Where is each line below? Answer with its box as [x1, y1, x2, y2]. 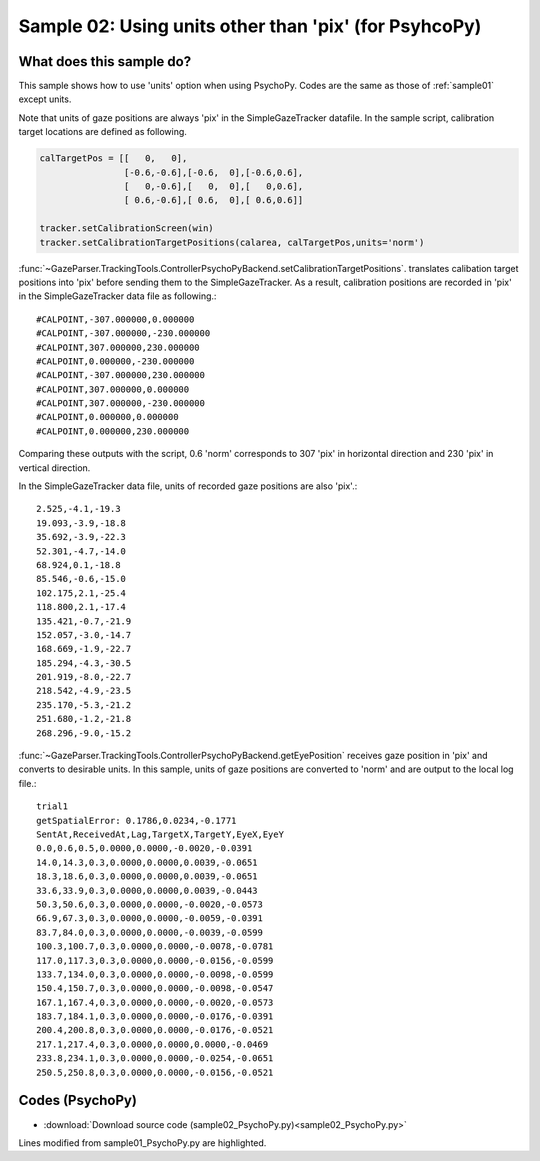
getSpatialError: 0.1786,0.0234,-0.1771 [36, 815, 237, 826]
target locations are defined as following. [18, 126, 187, 138]
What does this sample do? [18, 53, 192, 70]
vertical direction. [18, 461, 91, 474]
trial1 [36, 801, 69, 812]
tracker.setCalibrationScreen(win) [39, 223, 214, 234]
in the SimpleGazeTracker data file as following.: [18, 290, 217, 302]
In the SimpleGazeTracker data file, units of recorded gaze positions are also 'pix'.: [18, 480, 358, 492]
